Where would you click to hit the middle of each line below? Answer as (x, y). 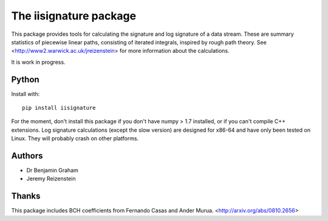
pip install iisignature (59, 108)
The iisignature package (74, 16)
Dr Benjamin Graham (53, 171)
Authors (27, 156)
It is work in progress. (39, 62)
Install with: (26, 93)
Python (25, 79)
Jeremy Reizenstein (51, 178)
